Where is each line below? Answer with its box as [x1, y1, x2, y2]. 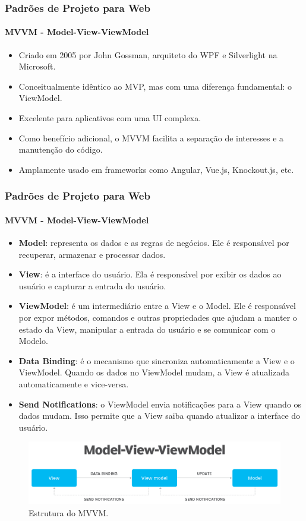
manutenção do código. [18, 143, 103, 156]
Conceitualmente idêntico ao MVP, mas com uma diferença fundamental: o [18, 80, 292, 92]
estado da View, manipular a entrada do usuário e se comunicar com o [18, 323, 276, 335]
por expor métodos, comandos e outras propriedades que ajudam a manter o [18, 311, 297, 323]
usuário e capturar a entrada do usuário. [18, 279, 166, 292]
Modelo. [18, 334, 48, 347]
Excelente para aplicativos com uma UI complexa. [18, 112, 201, 124]
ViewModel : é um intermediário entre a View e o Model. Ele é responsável [18, 299, 296, 312]
